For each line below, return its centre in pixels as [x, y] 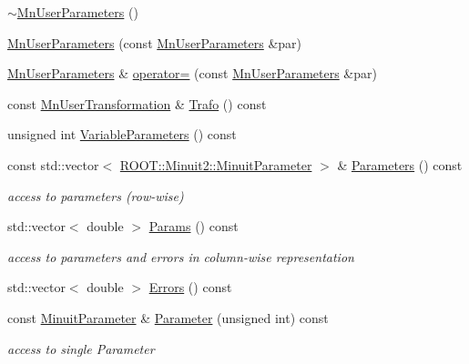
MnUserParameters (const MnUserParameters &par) [155, 42]
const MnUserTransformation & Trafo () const [137, 103]
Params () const [194, 226]
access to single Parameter [81, 348]
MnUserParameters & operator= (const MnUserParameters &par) [192, 73]
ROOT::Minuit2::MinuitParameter [216, 164]
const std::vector [53, 164]
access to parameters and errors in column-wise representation [181, 256]
